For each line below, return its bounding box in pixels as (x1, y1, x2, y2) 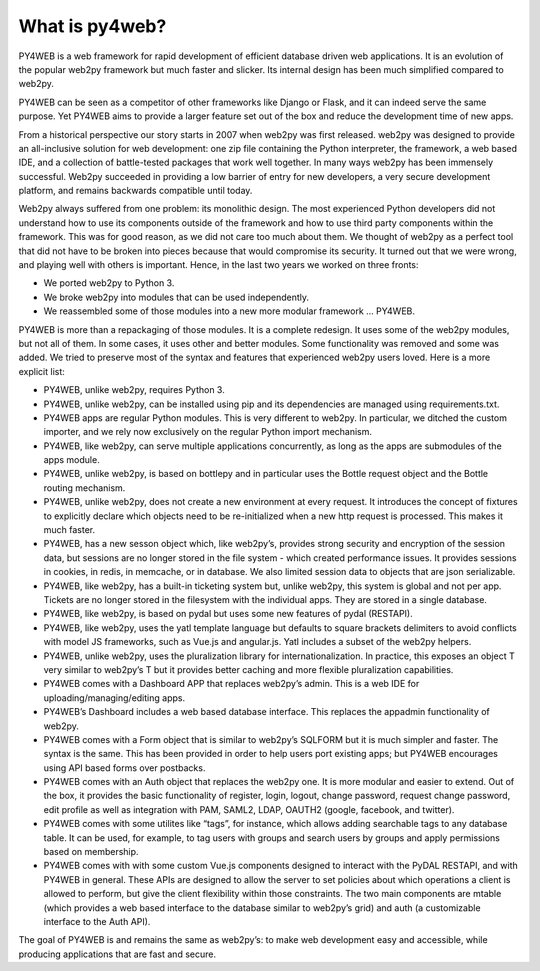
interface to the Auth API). (43, 915, 151, 927)
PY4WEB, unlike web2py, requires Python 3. (43, 384, 225, 396)
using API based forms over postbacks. (43, 761, 206, 774)
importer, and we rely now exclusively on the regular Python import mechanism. (43, 426, 373, 438)
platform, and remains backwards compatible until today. (18, 185, 253, 197)
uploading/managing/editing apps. (43, 691, 185, 704)
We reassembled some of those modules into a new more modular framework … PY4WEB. (43, 305, 415, 317)
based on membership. (43, 846, 139, 858)
